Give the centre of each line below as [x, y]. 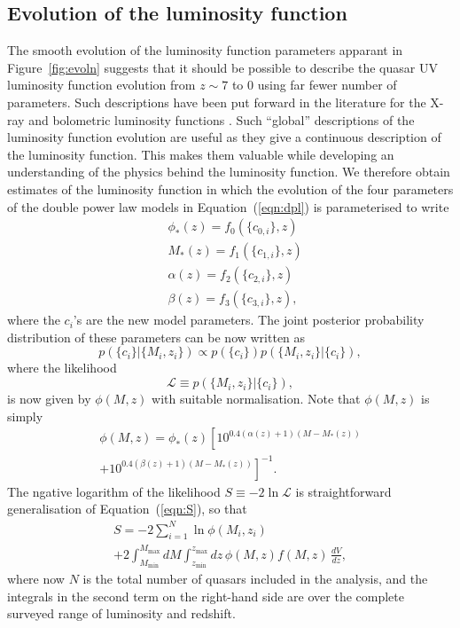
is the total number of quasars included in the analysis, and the [255, 579]
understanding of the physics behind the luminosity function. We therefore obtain [229, 172]
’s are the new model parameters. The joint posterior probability [249, 320]
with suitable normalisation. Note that [256, 399]
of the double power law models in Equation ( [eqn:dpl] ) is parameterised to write [228, 206]
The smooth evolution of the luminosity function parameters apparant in [205, 50]
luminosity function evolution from [101, 85]
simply [25, 416]
